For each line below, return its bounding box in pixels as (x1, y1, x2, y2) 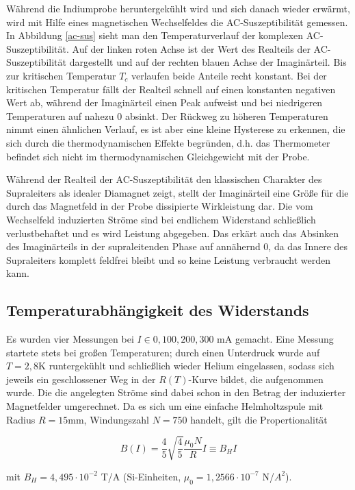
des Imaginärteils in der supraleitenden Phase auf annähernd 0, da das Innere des (6, 239, 348, 254)
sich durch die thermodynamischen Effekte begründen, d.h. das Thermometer (6, 135, 330, 149)
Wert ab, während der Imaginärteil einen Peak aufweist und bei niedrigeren (6, 95, 323, 110)
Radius (6, 412, 36, 426)
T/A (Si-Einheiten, (101, 469, 181, 483)
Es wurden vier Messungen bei (6, 332, 134, 346)
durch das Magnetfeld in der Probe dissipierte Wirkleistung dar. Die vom (6, 199, 313, 213)
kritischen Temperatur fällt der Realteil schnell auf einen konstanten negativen (6, 82, 336, 96)
